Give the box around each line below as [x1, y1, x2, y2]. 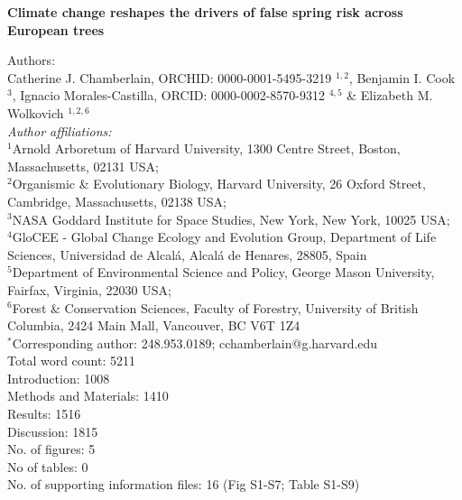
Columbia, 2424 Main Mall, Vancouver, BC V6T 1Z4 [7, 316, 300, 335]
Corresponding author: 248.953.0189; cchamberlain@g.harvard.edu [12, 333, 378, 352]
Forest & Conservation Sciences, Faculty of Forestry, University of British [12, 298, 419, 317]
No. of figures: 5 [7, 440, 96, 458]
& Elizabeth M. [346, 86, 433, 105]
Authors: [7, 51, 56, 69]
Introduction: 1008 [7, 368, 110, 387]
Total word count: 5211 [7, 351, 135, 370]
